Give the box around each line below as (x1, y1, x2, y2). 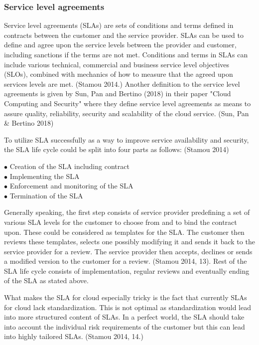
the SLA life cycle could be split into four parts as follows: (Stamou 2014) (4, 144, 229, 155)
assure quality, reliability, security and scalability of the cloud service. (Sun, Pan (4, 108, 249, 118)
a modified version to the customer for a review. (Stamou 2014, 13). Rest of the (4, 256, 247, 266)
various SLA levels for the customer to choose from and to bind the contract (4, 216, 237, 227)
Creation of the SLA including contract (9, 161, 129, 171)
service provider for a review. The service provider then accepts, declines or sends (4, 246, 253, 256)
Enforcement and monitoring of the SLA (9, 180, 133, 191)
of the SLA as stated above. (4, 275, 89, 286)
